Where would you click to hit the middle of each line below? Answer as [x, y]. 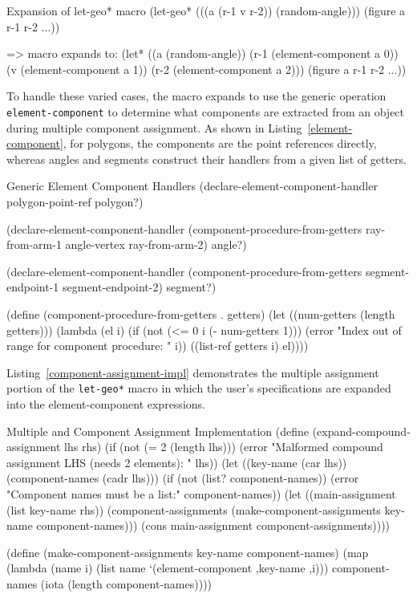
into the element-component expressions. [106, 404]
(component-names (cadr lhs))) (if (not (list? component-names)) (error [183, 478]
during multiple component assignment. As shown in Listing [154, 127]
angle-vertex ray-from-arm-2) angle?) [156, 244]
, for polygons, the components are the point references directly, [220, 143]
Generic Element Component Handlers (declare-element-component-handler [192, 186]
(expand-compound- [361, 431]
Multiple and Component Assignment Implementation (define [158, 431]
